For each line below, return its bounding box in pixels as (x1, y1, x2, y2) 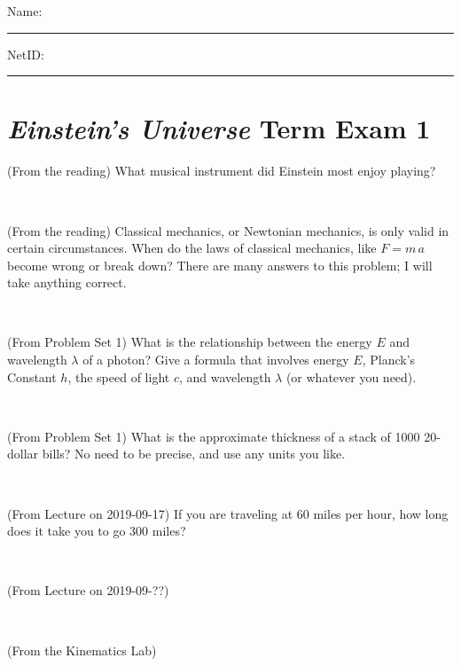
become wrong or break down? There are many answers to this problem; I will (7, 255, 433, 274)
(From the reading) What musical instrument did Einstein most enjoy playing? (7, 161, 436, 180)
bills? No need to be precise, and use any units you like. (42, 444, 346, 463)
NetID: (7, 44, 44, 63)
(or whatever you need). (285, 367, 417, 386)
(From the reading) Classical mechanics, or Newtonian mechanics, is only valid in (7, 221, 449, 239)
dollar (7, 444, 39, 463)
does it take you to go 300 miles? (7, 521, 186, 540)
